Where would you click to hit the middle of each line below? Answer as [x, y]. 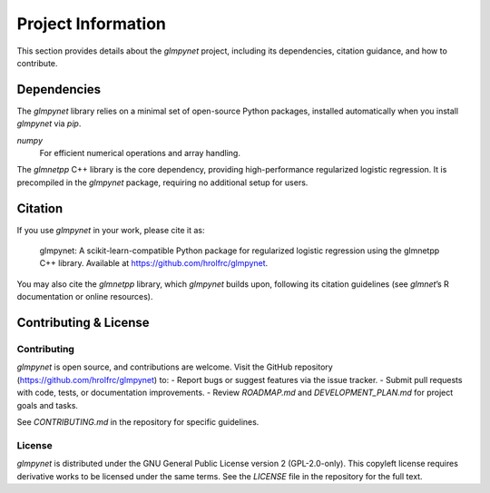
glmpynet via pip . [49, 123]
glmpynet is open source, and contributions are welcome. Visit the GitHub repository [175, 367]
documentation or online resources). [85, 297]
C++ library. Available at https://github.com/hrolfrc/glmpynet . [154, 263]
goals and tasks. [48, 405]
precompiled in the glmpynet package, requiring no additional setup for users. [162, 182]
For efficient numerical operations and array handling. [140, 153]
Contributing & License [83, 323]
